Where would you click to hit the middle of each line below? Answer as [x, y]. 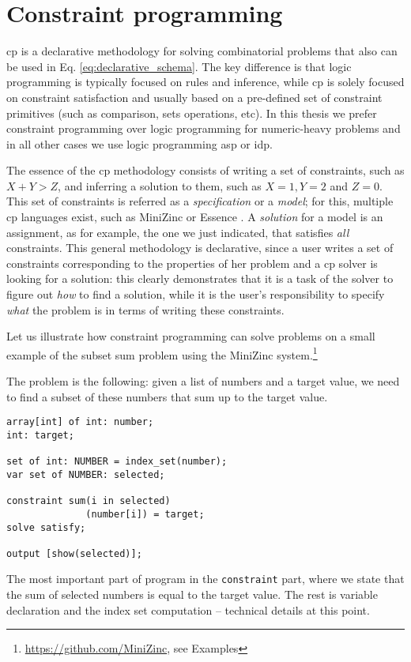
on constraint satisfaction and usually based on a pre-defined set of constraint [194, 97]
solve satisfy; [46, 527]
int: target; [40, 435]
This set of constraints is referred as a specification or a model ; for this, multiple [200, 201]
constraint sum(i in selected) [89, 501]
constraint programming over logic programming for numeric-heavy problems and [204, 128]
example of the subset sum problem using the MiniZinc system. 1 [162, 353]
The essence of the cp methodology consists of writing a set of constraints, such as [205, 170]
